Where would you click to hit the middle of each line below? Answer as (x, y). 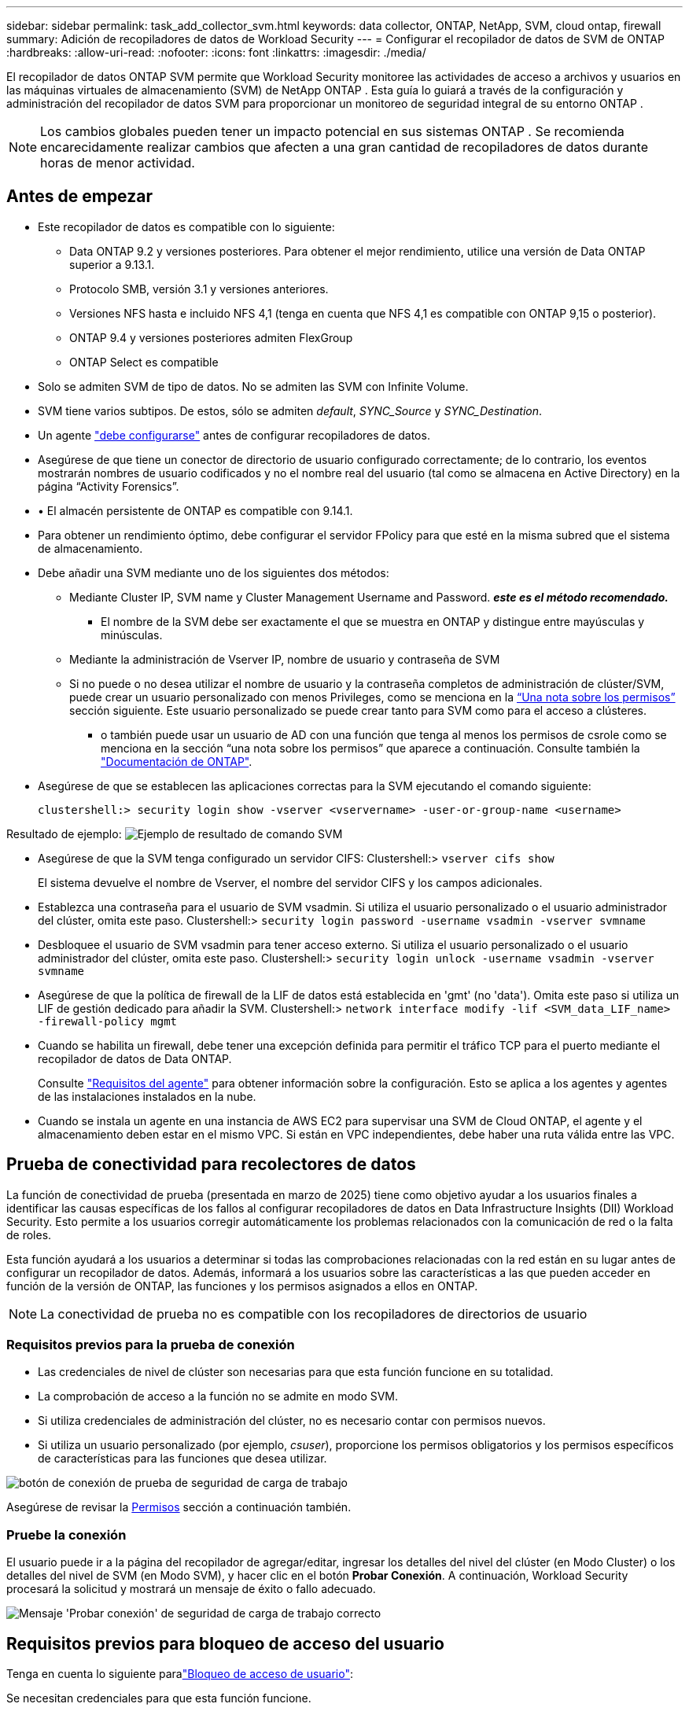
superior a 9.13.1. (112, 264)
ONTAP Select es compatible (144, 362)
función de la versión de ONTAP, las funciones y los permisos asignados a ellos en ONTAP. (242, 1286)
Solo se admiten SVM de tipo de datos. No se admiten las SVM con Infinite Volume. (253, 386)
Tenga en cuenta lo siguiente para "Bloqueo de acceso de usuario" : (180, 1674)
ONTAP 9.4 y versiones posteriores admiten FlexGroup (211, 337)
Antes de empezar (79, 197)
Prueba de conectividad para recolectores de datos (211, 1165)
